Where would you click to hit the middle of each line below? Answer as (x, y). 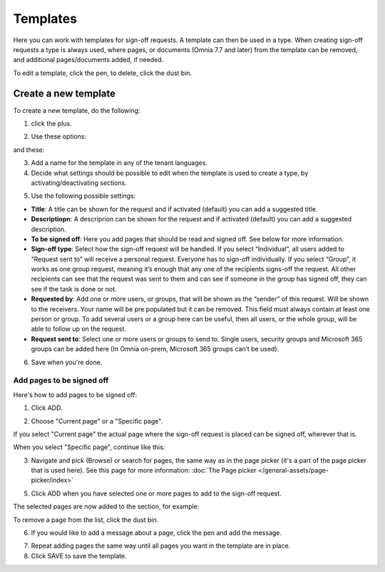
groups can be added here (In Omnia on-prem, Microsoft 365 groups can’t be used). (155, 349)
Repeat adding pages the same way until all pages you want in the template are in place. (161, 546)
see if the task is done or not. (74, 288)
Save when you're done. (67, 362)
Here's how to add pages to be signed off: (75, 395)
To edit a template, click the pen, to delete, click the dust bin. (103, 73)
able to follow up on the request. (78, 329)
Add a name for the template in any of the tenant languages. (119, 163)
